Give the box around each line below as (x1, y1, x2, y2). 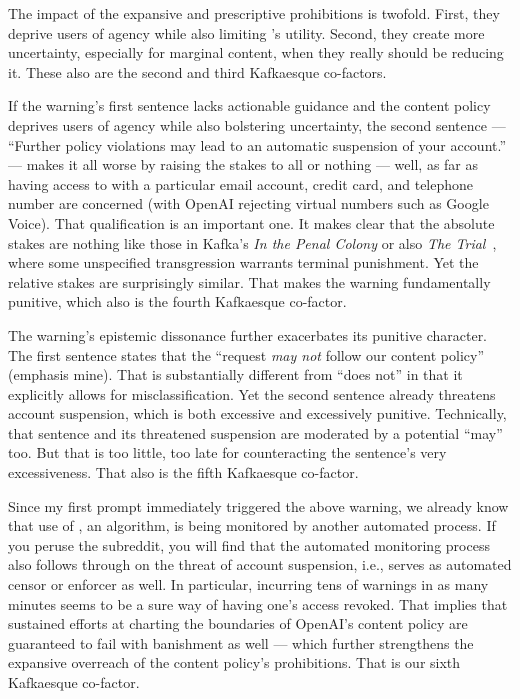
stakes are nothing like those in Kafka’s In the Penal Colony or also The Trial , (8, 232, 497, 253)
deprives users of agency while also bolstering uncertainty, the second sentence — (8, 114, 506, 135)
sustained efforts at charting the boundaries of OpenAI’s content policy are (8, 613, 468, 634)
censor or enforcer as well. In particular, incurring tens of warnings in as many (8, 574, 489, 595)
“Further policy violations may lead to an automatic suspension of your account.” (8, 134, 507, 155)
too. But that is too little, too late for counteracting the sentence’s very (8, 442, 447, 463)
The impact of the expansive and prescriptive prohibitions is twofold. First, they (8, 3, 500, 23)
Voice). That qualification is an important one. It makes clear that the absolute (8, 212, 495, 233)
